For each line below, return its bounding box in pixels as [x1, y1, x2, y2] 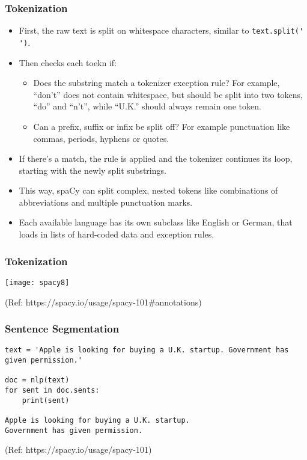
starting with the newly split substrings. [19, 164, 166, 176]
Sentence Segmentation [5, 321, 120, 336]
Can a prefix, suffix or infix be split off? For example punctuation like [33, 120, 290, 132]
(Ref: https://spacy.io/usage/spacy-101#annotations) [5, 295, 202, 308]
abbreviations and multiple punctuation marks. [19, 195, 193, 208]
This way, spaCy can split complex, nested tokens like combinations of [19, 184, 278, 197]
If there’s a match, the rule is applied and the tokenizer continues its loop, [19, 152, 293, 165]
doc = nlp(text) [5, 376, 70, 385]
